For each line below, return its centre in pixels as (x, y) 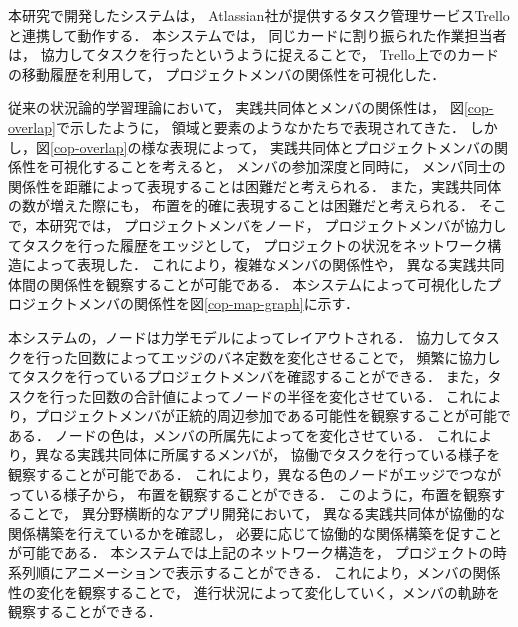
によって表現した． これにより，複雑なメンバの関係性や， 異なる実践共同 (263, 264)
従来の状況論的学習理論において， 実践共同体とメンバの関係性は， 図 (236, 107)
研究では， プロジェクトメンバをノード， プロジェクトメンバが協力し (278, 224)
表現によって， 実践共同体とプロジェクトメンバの (331, 146)
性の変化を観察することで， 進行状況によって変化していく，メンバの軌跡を (254, 591)
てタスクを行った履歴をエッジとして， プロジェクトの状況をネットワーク (248, 244)
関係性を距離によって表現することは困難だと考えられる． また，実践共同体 (255, 185)
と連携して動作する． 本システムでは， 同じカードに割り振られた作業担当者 (257, 34)
